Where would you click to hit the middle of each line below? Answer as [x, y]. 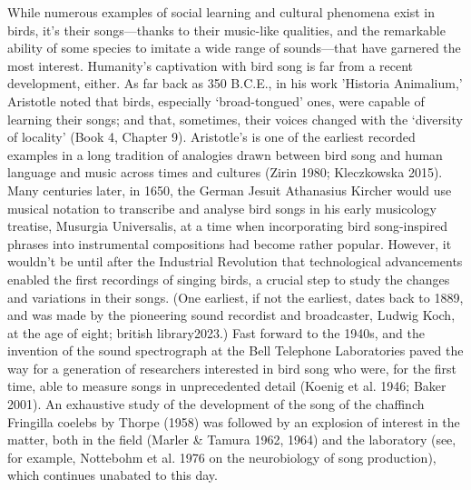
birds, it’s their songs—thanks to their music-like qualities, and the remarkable [226, 30]
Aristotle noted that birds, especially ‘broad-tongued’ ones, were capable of [216, 100]
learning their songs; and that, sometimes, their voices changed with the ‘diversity [235, 119]
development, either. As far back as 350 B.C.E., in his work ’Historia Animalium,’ [235, 83]
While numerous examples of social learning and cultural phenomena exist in [221, 12]
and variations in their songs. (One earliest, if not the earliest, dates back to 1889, [235, 297]
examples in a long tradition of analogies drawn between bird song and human [225, 154]
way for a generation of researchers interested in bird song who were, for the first [232, 368]
